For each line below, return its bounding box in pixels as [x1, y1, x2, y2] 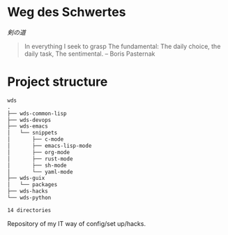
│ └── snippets [7, 130, 58, 137]
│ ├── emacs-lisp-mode [7, 142, 92, 149]
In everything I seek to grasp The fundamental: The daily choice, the [24, 42, 221, 50]
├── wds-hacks [7, 188, 49, 195]
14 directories [7, 206, 52, 213]
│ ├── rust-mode [7, 155, 73, 162]
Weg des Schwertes [7, 4, 126, 20]
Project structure [7, 74, 108, 90]
